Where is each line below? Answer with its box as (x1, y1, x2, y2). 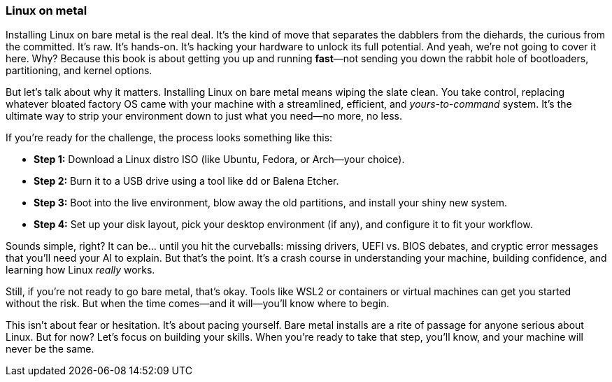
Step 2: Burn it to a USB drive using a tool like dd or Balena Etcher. (34, 175, 339, 188)
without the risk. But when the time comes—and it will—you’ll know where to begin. (6, 297, 390, 310)
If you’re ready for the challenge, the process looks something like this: (6, 132, 333, 144)
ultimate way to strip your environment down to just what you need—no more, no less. (6, 110, 402, 122)
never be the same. (6, 343, 94, 355)
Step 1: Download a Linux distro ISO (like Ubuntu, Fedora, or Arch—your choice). (34, 153, 405, 166)
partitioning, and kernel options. (6, 64, 152, 77)
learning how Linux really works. (6, 264, 155, 276)
